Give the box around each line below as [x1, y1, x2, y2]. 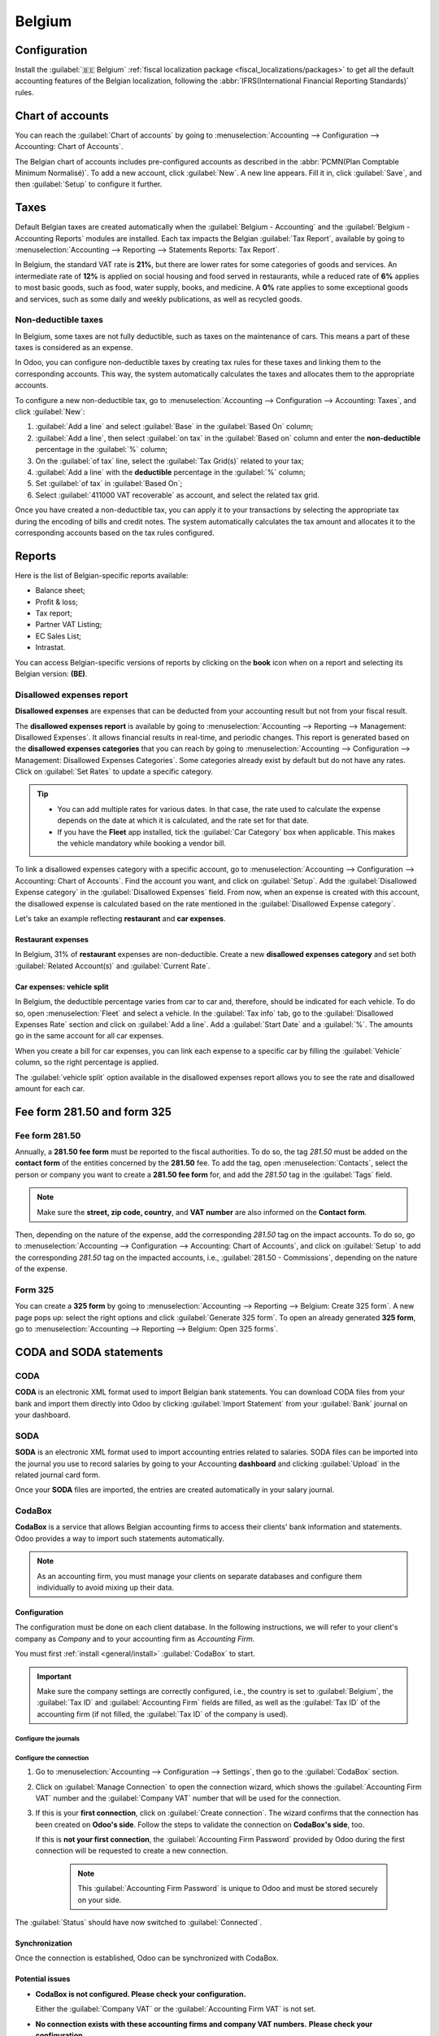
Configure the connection [15, 1753, 89, 1762]
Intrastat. [35, 643, 66, 652]
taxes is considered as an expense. [15, 343, 133, 353]
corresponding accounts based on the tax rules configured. [15, 528, 215, 538]
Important [37, 1671, 72, 1681]
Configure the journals [15, 1735, 80, 1743]
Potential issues [15, 1974, 71, 1984]
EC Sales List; [35, 631, 81, 641]
